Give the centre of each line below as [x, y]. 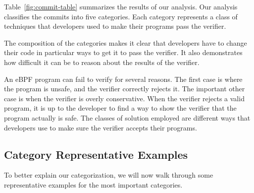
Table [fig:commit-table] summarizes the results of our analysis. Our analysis [121, 6]
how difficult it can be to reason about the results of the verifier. [102, 62]
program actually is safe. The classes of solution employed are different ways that [127, 117]
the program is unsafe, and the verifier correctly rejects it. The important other [125, 89]
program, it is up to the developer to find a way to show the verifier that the [120, 108]
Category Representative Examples [96, 154]
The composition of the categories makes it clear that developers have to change [126, 42]
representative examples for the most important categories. [93, 184]
